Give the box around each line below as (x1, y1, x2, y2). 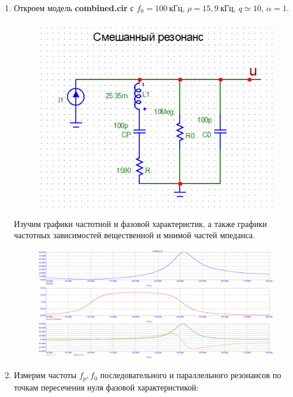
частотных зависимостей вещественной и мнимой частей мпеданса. (14, 229, 255, 241)
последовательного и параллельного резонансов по (100, 369, 281, 381)
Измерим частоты (14, 369, 77, 381)
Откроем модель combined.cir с (14, 2, 134, 14)
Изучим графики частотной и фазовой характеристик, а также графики (14, 217, 267, 229)
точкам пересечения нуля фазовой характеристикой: (14, 381, 198, 393)
